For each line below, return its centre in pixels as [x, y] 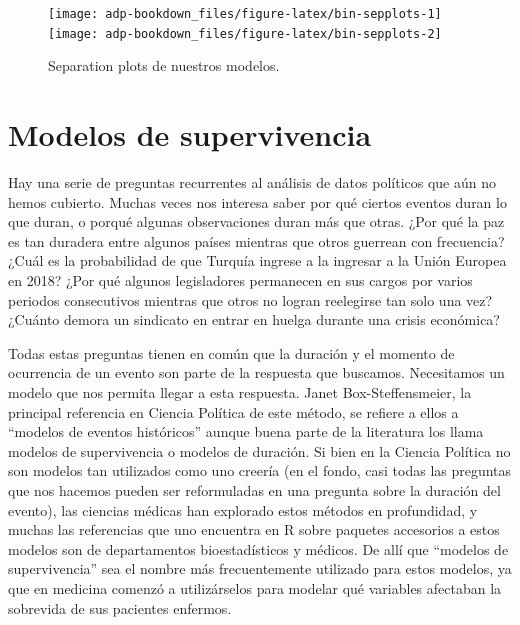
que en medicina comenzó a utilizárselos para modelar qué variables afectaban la [255, 587]
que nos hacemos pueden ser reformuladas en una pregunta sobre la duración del [254, 489]
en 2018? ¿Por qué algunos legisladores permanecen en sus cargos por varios [240, 280]
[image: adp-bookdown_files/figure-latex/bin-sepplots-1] [245, 14]
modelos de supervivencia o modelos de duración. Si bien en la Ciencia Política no [259, 450]
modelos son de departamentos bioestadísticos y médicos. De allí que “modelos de [258, 548]
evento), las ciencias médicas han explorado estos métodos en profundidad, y [243, 509]
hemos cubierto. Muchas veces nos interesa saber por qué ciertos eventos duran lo [257, 201]
